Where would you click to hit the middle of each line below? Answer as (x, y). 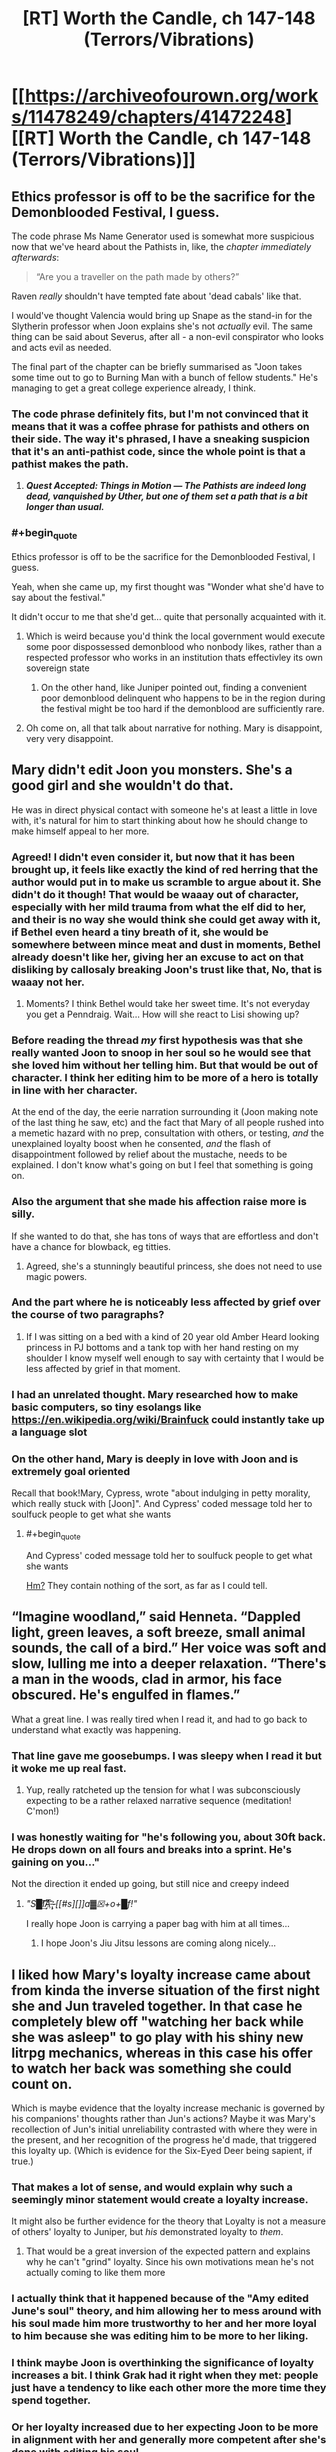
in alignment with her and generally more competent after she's (169, 2440)
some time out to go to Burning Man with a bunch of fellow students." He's (165, 377)
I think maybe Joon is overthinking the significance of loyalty (162, 2363)
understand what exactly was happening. (96, 1729)
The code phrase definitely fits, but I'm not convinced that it (160, 414)
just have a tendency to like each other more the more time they (169, 2388)
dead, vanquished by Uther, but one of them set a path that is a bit (166, 496)
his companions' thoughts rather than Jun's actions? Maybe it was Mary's (163, 2119)
